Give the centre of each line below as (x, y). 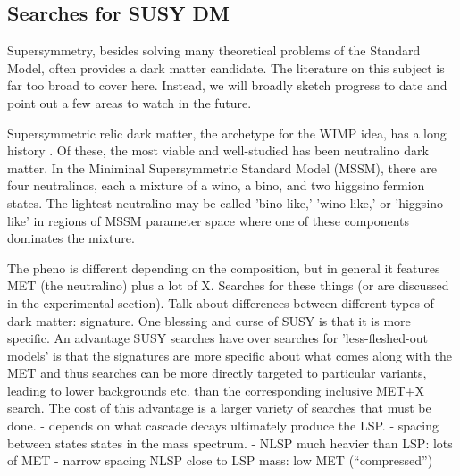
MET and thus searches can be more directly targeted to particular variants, (217, 373)
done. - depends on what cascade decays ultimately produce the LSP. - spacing (223, 426)
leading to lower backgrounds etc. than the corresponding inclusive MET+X (216, 390)
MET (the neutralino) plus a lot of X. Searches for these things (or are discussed (228, 285)
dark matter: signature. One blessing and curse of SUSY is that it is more (209, 320)
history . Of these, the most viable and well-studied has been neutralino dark (218, 150)
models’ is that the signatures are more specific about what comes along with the (230, 355)
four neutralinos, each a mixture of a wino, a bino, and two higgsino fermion (216, 185)
